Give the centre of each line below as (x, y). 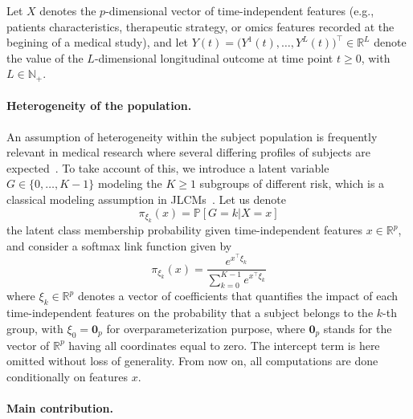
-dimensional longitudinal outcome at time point (214, 57)
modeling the (130, 183)
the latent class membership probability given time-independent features (184, 230)
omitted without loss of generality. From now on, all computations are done (192, 361)
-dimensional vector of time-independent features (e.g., (240, 10)
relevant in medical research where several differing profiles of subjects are (188, 152)
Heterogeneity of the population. (99, 106)
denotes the (68, 10)
